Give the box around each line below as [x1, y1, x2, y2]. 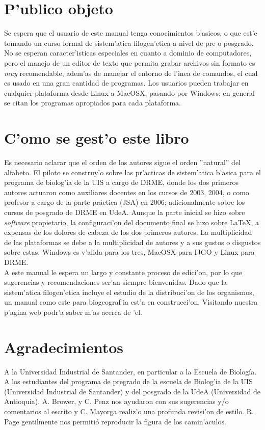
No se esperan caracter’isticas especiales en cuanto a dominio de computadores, [4, 47, 252, 58]
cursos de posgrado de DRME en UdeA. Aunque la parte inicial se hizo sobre [4, 206, 245, 217]
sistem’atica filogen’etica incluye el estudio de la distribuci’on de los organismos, [4, 286, 254, 297]
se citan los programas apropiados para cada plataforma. [4, 97, 181, 108]
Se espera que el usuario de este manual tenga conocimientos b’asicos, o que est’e [4, 28, 257, 38]
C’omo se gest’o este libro [4, 127, 189, 148]
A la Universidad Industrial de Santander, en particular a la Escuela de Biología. [4, 366, 257, 377]
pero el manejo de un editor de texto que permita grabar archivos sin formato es [4, 57, 255, 68]
